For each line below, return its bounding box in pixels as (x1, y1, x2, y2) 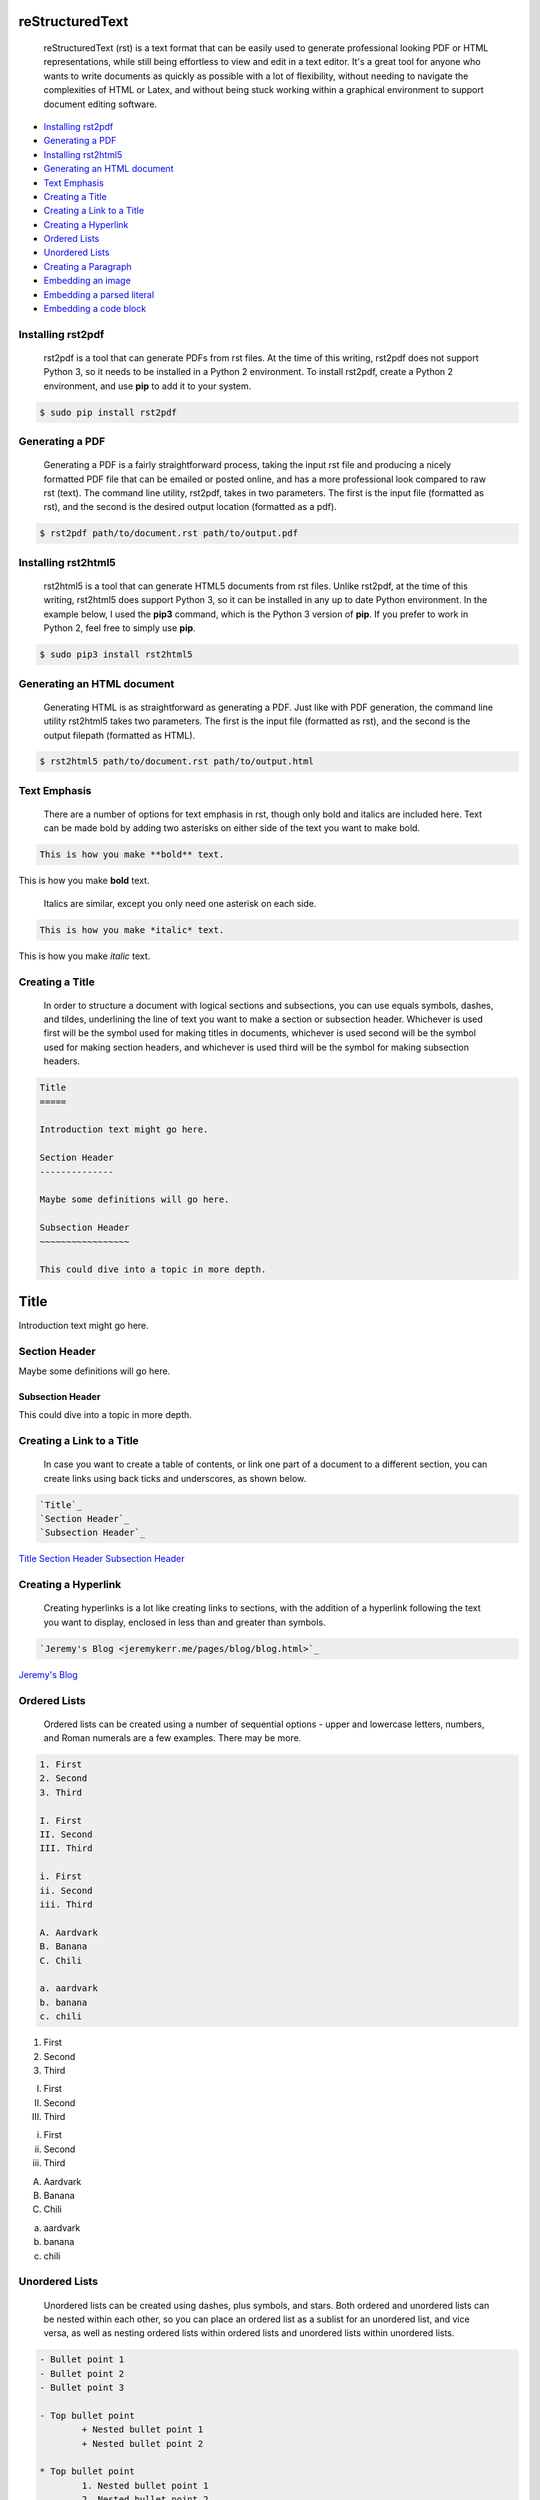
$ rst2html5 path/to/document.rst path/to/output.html (39, 756, 314, 767)
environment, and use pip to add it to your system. (43, 380, 252, 392)
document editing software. (43, 98, 158, 110)
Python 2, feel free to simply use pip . (43, 622, 196, 634)
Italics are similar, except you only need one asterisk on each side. (43, 897, 317, 909)
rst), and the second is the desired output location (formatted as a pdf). (43, 501, 337, 513)
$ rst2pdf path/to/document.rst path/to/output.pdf (39, 528, 299, 539)
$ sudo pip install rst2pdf (39, 406, 177, 418)
